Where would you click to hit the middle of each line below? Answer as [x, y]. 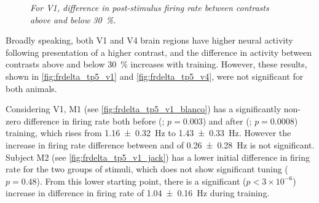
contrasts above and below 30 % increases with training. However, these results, [156, 64]
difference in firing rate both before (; [94, 121]
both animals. [31, 88]
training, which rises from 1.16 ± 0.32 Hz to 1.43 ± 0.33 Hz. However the [148, 133]
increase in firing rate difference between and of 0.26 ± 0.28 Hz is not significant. [160, 144]
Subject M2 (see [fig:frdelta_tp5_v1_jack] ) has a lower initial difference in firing [158, 157]
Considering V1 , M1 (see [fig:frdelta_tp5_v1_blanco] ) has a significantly [144, 109]
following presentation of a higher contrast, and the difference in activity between [159, 52]
